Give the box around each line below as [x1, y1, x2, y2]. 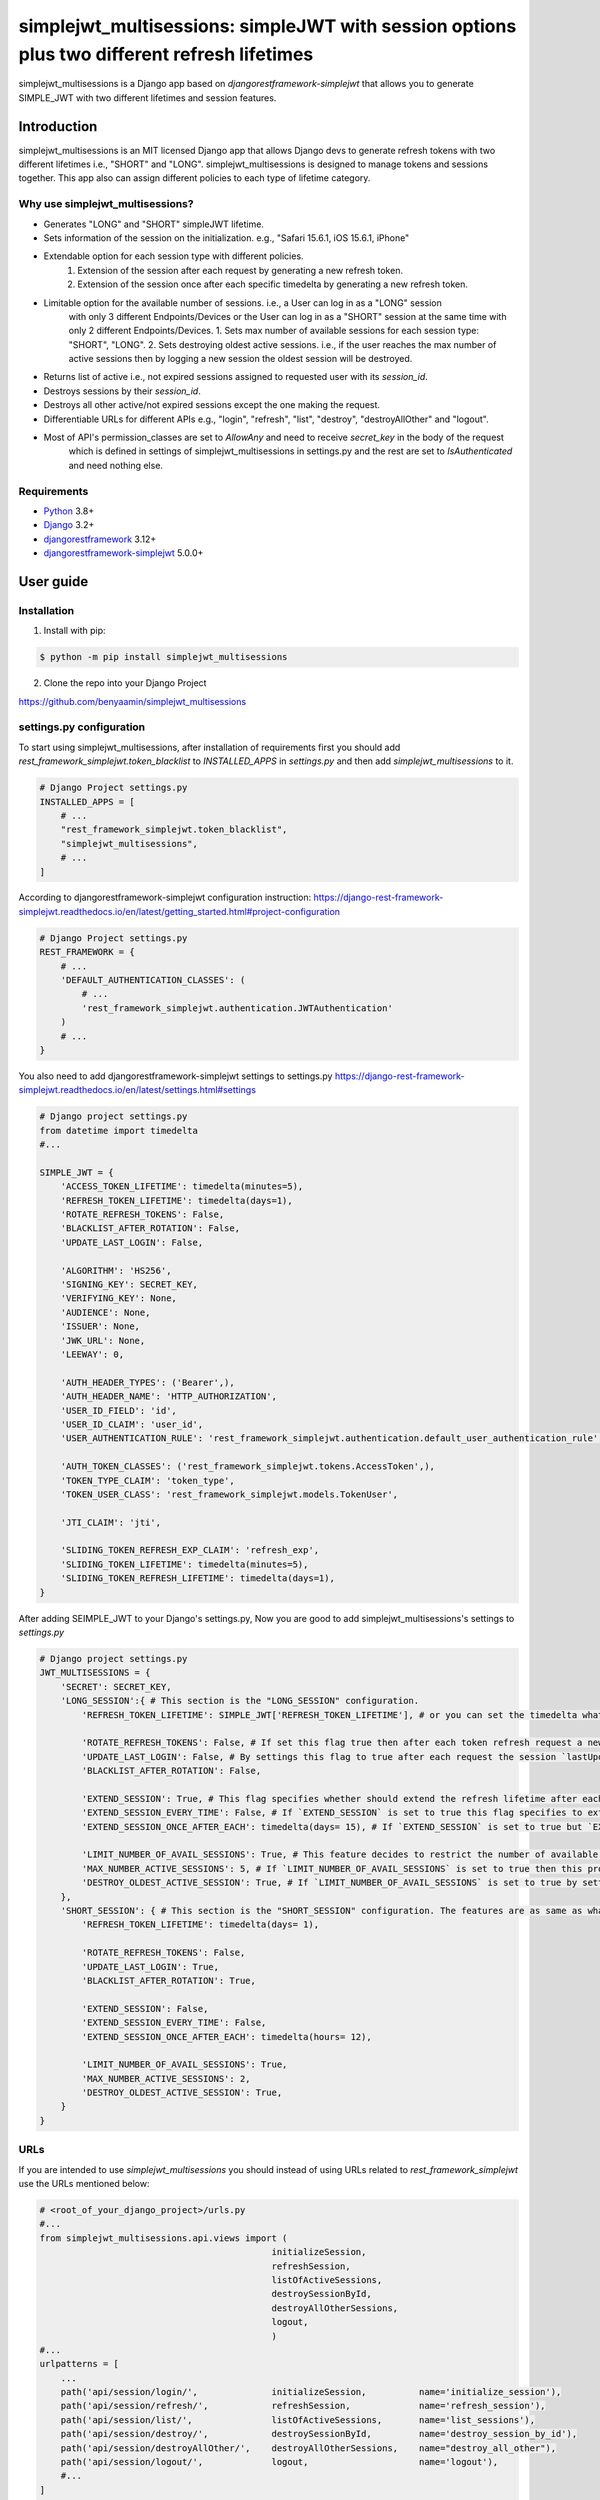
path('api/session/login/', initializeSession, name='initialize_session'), [60, 2386, 562, 2398]
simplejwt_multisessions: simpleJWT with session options [18, 15, 517, 37]
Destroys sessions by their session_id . [43, 385, 202, 397]
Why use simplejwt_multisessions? [18, 197, 194, 211]
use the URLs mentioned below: [18, 2178, 150, 2189]
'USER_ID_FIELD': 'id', [60, 1405, 177, 1416]
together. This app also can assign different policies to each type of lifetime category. [18, 172, 371, 184]
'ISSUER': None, [60, 1321, 140, 1332]
